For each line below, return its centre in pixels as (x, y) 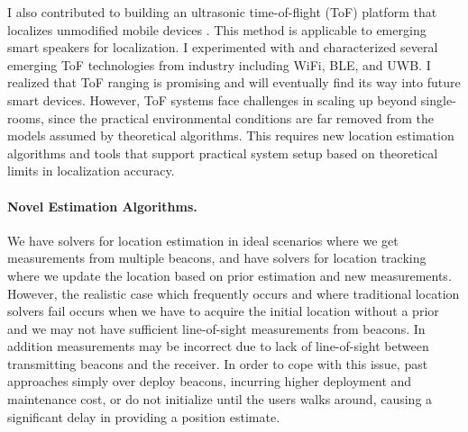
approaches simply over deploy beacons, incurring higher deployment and (210, 381)
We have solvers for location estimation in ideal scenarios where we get (203, 240)
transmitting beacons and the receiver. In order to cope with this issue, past (218, 363)
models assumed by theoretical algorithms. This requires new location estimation (231, 135)
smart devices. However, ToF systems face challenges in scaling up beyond (212, 99)
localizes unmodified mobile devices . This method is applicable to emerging (217, 29)
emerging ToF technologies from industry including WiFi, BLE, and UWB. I (219, 64)
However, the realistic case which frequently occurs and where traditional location (234, 293)
